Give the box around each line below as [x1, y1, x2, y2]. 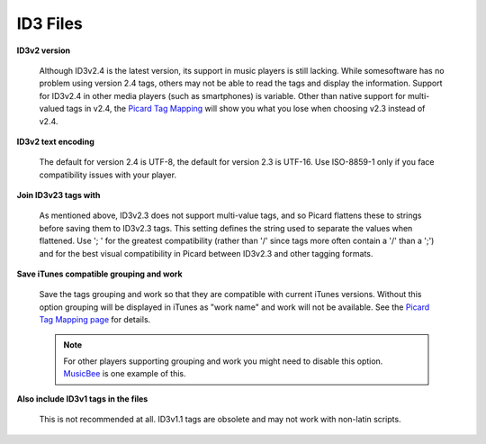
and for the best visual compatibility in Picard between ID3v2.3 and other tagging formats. [39, 248, 373, 258]
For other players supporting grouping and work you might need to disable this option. [63, 356, 383, 367]
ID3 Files [16, 14, 83, 33]
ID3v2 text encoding [16, 136, 94, 147]
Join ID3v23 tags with [16, 190, 101, 201]
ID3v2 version [16, 45, 71, 56]
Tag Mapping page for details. [39, 314, 151, 325]
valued [39, 104, 65, 114]
